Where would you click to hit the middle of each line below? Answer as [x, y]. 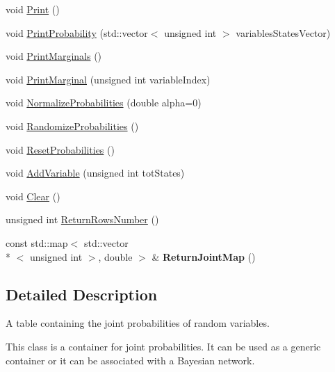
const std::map [37, 242]
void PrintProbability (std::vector [77, 32]
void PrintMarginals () [54, 56]
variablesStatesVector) [283, 32]
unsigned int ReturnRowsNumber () [82, 219]
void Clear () [33, 196]
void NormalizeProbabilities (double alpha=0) [104, 103]
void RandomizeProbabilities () [72, 126]
